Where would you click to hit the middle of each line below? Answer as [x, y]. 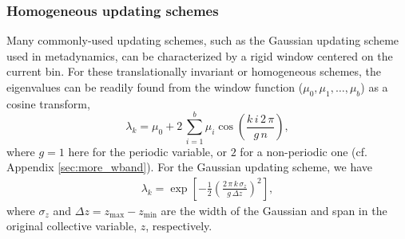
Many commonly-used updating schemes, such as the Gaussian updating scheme [203, 40]
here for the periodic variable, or [148, 151]
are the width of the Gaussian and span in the [274, 210]
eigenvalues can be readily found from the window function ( [155, 87]
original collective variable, [72, 226]
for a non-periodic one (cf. [304, 151]
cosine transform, [48, 103]
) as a [374, 87]
